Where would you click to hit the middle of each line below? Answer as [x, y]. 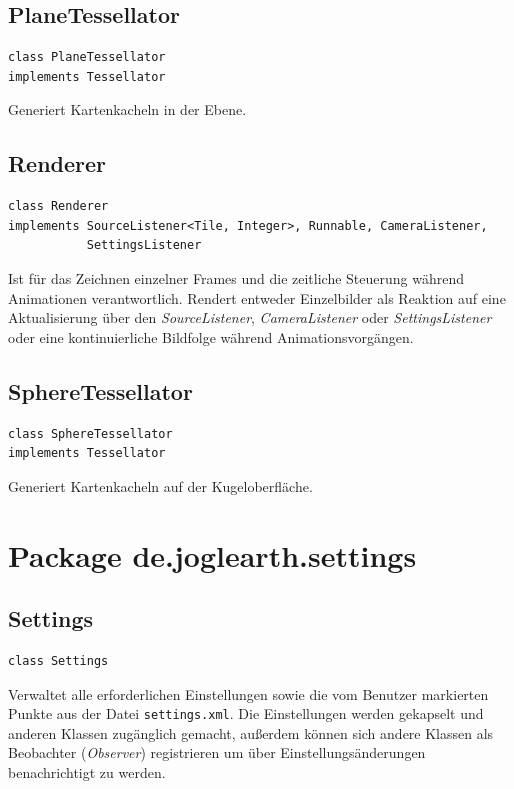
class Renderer [58, 206]
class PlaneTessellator [87, 57]
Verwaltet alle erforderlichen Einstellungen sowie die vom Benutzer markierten [248, 693]
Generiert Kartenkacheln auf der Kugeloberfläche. [160, 485]
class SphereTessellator [90, 433]
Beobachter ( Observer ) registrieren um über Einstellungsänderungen [217, 752]
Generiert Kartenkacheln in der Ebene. [127, 109]
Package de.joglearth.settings [212, 554]
